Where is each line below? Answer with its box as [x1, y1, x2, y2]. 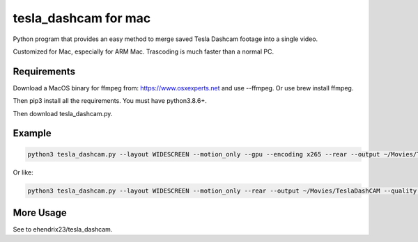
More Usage [13, 207, 68, 218]
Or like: [13, 168, 34, 177]
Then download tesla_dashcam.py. [13, 109, 113, 118]
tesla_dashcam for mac [13, 10, 151, 26]
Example [13, 127, 52, 139]
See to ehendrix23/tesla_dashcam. [13, 225, 113, 234]
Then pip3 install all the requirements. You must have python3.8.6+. [13, 97, 207, 105]
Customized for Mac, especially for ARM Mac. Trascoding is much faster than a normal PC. [13, 47, 274, 56]
